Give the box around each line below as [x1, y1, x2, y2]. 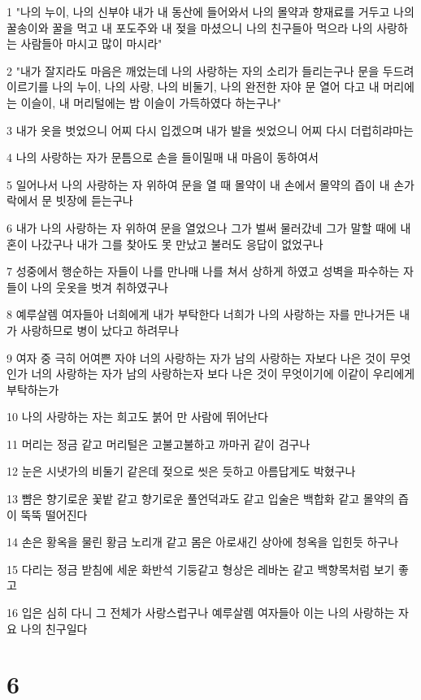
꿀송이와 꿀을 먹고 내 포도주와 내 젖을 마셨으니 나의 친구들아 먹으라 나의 [7, 19, 373, 36]
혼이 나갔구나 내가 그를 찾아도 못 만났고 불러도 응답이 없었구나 [7, 235, 323, 252]
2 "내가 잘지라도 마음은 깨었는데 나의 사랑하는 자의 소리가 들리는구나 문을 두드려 [7, 62, 414, 79]
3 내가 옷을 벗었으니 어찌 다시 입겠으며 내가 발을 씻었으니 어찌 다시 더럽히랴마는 [7, 121, 414, 138]
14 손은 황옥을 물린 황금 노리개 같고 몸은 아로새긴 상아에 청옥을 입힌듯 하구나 [7, 533, 399, 550]
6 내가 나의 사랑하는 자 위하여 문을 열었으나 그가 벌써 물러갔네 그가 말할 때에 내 [7, 219, 411, 236]
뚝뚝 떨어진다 [20, 506, 88, 523]
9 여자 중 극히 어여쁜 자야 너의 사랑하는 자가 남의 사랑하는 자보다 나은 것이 [7, 349, 386, 366]
